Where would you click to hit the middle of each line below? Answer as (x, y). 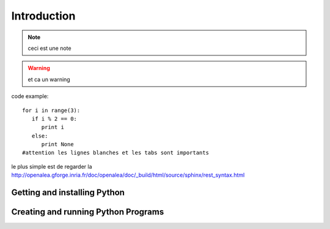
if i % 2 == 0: (54, 118)
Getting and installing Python (68, 193)
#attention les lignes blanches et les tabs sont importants (116, 153)
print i (53, 127)
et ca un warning (49, 79)
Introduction (43, 16)
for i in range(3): (51, 110)
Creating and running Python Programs (88, 212)
